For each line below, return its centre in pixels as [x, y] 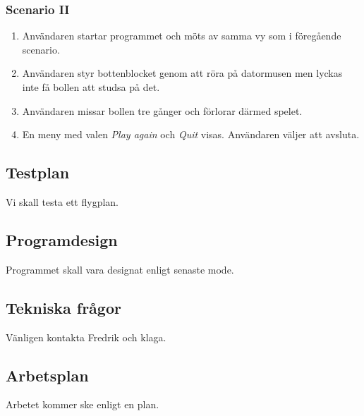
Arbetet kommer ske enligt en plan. [83, 404]
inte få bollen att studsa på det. [91, 87]
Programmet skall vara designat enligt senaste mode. [120, 269]
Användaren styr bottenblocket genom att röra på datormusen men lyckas [182, 73]
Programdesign [62, 239]
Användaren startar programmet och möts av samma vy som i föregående [182, 36]
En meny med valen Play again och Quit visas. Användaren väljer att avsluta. [191, 134]
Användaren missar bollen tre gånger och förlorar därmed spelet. [162, 110]
